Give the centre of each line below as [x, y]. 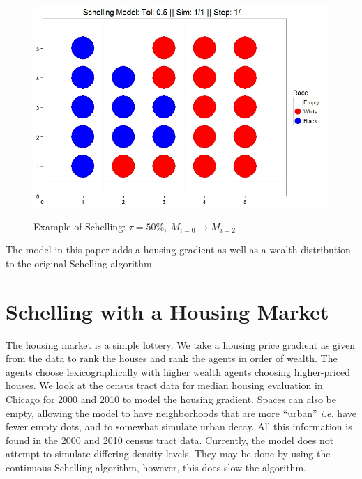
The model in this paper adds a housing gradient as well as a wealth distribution [178, 250]
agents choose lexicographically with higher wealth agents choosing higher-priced [178, 371]
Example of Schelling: [80, 226]
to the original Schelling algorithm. [80, 263]
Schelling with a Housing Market [167, 311]
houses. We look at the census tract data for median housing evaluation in [164, 385]
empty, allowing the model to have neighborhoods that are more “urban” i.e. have [181, 413]
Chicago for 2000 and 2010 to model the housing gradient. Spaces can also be [171, 399]
